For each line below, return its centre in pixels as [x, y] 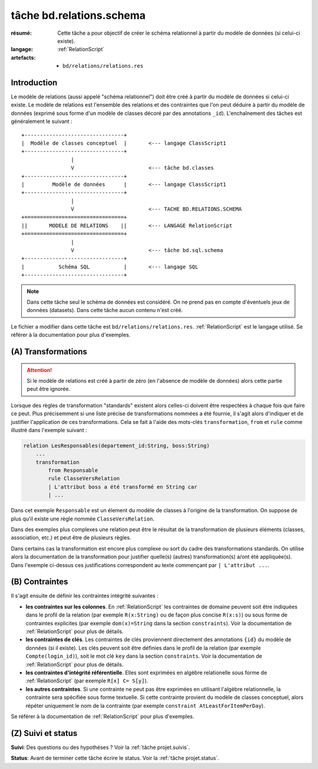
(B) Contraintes [39, 582]
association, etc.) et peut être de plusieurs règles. [71, 538]
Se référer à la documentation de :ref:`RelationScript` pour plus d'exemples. [102, 716]
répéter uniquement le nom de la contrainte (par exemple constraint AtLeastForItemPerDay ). [145, 705]
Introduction [34, 82]
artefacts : [23, 57]
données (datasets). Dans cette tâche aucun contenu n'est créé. [105, 310]
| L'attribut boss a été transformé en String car [122, 487]
